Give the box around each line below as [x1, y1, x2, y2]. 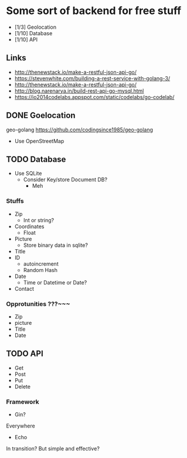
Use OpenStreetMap [14, 137, 64, 144]
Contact [14, 285, 34, 292]
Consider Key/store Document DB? [23, 176, 107, 183]
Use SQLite [14, 170, 42, 177]
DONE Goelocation [6, 110, 76, 121]
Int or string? [23, 216, 55, 223]
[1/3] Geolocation [14, 23, 57, 30]
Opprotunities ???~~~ [6, 300, 70, 308]
